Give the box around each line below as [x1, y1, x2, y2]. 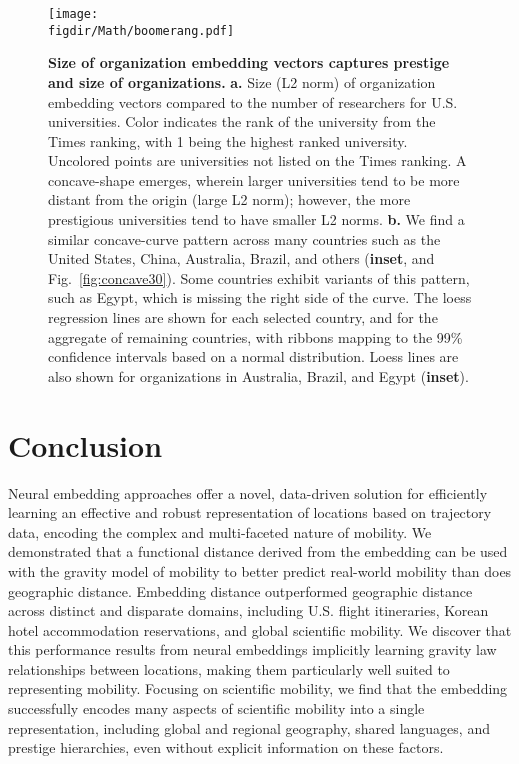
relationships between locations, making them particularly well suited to [8, 658, 450, 679]
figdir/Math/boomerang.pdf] [48, 23, 235, 38]
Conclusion [8, 424, 163, 465]
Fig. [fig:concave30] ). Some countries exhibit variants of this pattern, [48, 267, 470, 288]
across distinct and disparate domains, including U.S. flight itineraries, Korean [8, 600, 489, 621]
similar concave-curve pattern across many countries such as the [48, 228, 441, 249]
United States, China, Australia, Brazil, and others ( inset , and [48, 248, 435, 269]
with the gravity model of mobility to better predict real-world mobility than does [8, 560, 512, 581]
